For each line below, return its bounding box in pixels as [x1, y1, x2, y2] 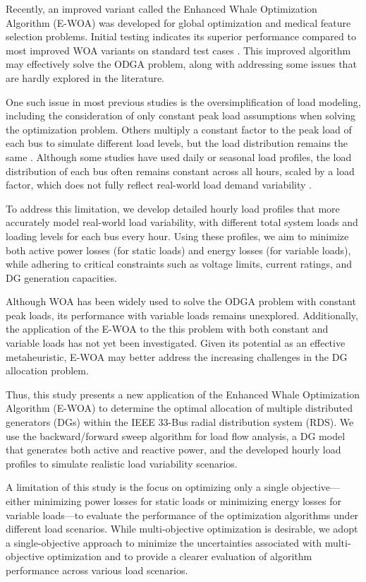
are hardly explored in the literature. [6, 70, 165, 85]
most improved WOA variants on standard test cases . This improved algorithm [6, 42, 351, 57]
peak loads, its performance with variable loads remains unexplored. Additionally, [6, 307, 358, 322]
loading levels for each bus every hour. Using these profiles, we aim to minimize [6, 228, 349, 243]
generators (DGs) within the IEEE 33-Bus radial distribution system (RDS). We [6, 415, 354, 429]
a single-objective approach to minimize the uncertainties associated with [6, 535, 322, 550]
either [6, 494, 31, 508]
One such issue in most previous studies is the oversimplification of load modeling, [6, 94, 361, 109]
